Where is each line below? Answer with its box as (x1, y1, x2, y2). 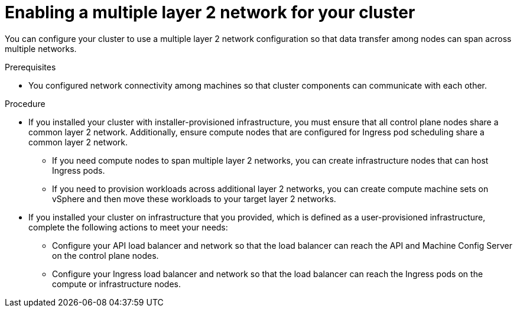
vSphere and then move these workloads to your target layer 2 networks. (52, 193, 336, 204)
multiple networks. (5, 43, 77, 54)
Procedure (5, 98, 45, 109)
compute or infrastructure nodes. (52, 278, 181, 289)
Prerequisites (5, 61, 56, 72)
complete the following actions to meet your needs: (28, 222, 228, 232)
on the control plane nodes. (52, 250, 159, 261)
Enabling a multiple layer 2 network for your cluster (5, 2, 415, 22)
